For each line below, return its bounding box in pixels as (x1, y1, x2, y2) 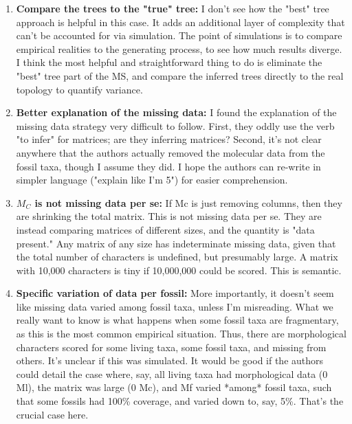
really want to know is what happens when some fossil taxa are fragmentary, (16, 313, 339, 327)
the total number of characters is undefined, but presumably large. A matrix (16, 249, 338, 264)
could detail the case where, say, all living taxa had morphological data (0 (16, 366, 328, 381)
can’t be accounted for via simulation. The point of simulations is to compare (16, 28, 342, 43)
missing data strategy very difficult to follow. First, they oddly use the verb (16, 118, 335, 133)
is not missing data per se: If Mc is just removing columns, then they (34, 195, 342, 210)
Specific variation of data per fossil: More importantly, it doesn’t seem (16, 286, 334, 300)
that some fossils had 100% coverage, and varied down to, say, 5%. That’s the (16, 394, 344, 408)
